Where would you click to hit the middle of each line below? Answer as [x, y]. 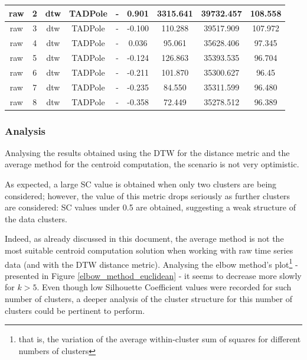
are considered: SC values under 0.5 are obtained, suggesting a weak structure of [150, 207]
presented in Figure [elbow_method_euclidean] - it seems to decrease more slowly [153, 275]
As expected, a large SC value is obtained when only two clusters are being [141, 184]
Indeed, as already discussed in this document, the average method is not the [144, 239]
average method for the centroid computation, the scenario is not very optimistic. [152, 164]
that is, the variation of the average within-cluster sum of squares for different [160, 339]
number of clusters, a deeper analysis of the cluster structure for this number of [148, 299]
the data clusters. [36, 218]
